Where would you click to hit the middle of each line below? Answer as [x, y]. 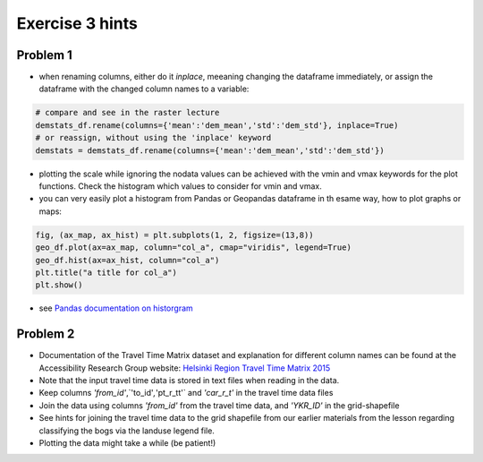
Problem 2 [46, 334]
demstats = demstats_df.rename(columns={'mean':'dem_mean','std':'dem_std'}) [210, 150]
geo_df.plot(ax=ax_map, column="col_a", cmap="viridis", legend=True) [194, 248]
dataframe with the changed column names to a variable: [144, 89]
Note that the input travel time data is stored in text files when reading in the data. [189, 380]
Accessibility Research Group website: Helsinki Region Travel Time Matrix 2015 [185, 368]
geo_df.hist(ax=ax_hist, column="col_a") [127, 260]
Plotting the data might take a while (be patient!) [127, 442]
